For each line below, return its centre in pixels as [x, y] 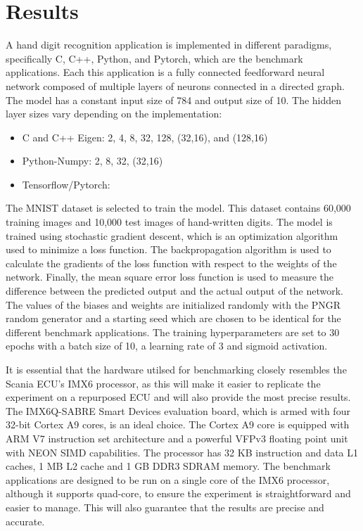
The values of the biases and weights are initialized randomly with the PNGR [173, 304]
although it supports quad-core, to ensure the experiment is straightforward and [178, 493]
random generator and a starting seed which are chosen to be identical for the [173, 318]
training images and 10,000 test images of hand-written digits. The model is [169, 222]
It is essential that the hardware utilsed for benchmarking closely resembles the [176, 369]
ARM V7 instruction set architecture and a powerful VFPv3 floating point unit [177, 438]
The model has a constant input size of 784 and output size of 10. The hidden [174, 100]
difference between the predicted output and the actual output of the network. [175, 291]
